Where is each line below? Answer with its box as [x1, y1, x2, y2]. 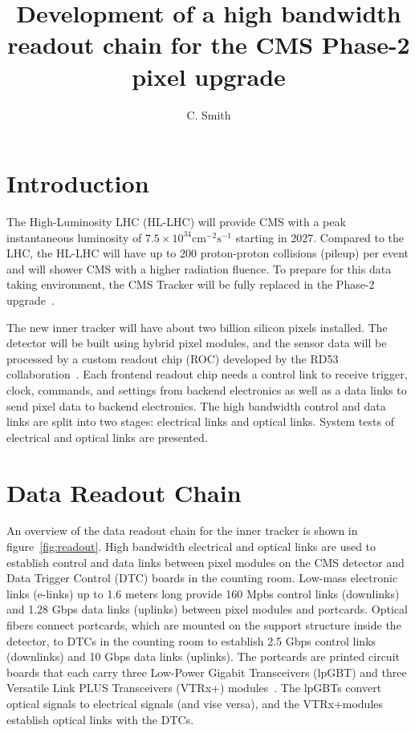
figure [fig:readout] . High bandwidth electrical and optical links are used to [6, 538, 376, 555]
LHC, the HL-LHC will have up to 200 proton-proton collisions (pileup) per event [6, 245, 409, 261]
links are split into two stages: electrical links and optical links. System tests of [6, 413, 394, 430]
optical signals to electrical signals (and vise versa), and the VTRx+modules [6, 695, 384, 711]
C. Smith [186, 106, 231, 123]
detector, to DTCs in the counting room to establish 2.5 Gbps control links [6, 632, 376, 649]
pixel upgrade [132, 59, 286, 92]
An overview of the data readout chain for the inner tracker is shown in [6, 522, 358, 539]
